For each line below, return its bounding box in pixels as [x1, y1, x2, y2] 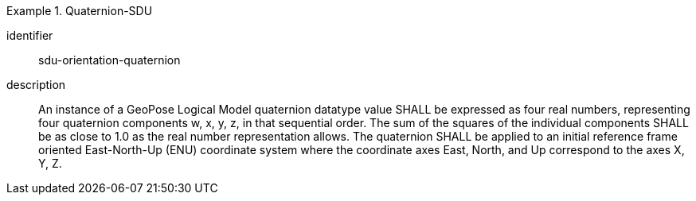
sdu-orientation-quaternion [38, 53, 181, 67]
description [6, 78, 66, 91]
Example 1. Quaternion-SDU [6, 4, 153, 17]
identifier [6, 29, 53, 42]
